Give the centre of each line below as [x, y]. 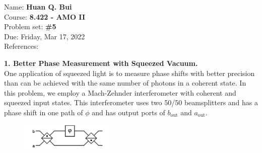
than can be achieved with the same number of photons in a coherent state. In [125, 83]
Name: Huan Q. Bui [38, 7]
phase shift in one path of [44, 112]
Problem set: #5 [30, 26]
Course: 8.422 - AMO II [45, 16]
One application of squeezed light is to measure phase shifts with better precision [129, 73]
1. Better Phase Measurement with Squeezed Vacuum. [101, 63]
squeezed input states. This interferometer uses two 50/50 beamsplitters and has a [131, 102]
